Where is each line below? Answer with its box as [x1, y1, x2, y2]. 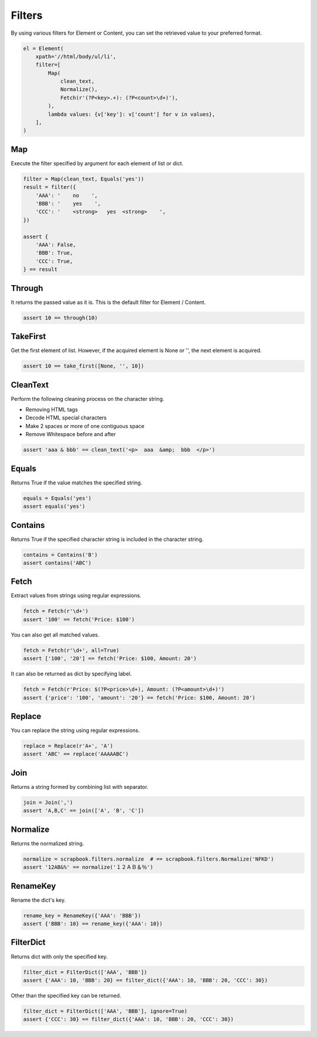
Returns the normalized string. [11, 839, 85, 847]
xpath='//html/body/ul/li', [35, 53, 117, 60]
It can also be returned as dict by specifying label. [11, 670, 132, 677]
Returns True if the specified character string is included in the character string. [11, 536, 204, 543]
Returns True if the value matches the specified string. [11, 479, 143, 486]
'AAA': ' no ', [35, 192, 98, 199]
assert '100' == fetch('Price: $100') [23, 616, 135, 623]
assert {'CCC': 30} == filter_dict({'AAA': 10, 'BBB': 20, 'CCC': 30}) [23, 1016, 234, 1023]
